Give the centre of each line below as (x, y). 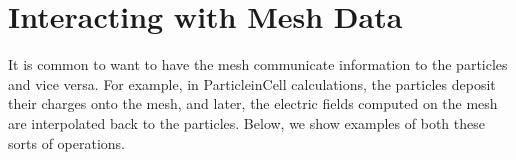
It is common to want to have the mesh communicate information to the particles (258, 64)
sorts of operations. (66, 142)
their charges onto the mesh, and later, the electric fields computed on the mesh (253, 103)
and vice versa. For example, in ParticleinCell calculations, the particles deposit (252, 83)
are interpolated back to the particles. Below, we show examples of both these (246, 122)
